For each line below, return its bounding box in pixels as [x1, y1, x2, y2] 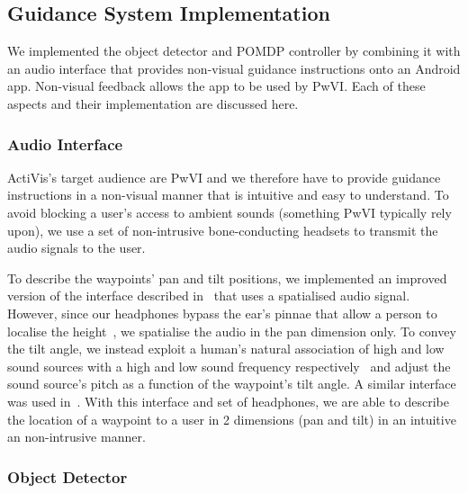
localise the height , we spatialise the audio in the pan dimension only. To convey [7, 321, 456, 340]
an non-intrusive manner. [7, 427, 146, 446]
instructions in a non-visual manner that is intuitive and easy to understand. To [7, 185, 449, 204]
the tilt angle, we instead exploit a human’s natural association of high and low [7, 339, 445, 358]
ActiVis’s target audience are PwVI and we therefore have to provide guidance [7, 167, 441, 186]
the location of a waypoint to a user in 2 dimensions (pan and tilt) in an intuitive [7, 409, 456, 428]
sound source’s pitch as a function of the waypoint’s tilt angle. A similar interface [7, 374, 456, 393]
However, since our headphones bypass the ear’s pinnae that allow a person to [7, 303, 437, 322]
